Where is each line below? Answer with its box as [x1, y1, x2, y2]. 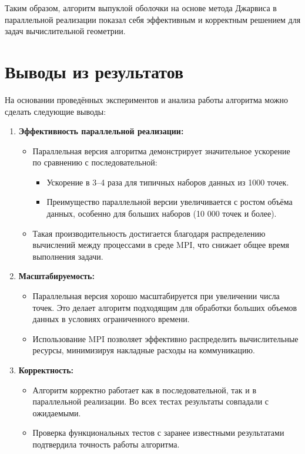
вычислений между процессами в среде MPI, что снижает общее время [32, 238, 289, 251]
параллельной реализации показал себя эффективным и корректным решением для [5, 13, 301, 25]
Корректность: [18, 364, 74, 376]
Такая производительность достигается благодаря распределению [32, 227, 266, 239]
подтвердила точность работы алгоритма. [32, 438, 180, 450]
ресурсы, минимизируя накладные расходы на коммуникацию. [32, 344, 255, 356]
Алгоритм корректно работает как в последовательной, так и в [32, 383, 257, 396]
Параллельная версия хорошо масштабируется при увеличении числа [32, 290, 280, 302]
